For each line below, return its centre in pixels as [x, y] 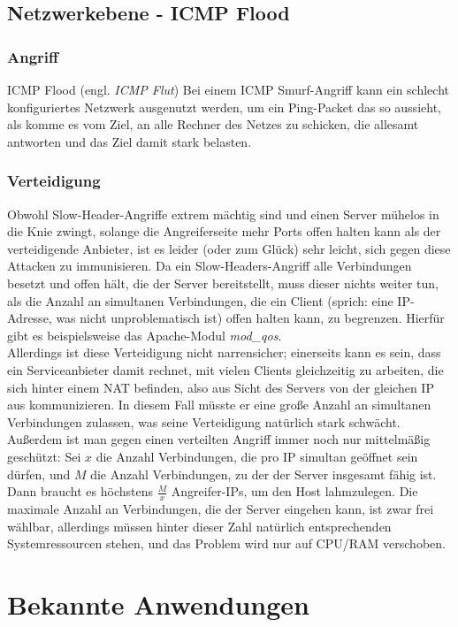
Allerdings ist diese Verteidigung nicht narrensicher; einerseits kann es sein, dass [224, 352]
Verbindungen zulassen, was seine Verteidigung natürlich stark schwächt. [204, 421]
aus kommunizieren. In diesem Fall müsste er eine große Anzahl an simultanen [219, 405]
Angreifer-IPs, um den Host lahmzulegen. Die [294, 491]
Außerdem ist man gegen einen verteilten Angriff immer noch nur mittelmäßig [219, 439]
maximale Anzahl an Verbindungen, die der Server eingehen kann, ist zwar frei [221, 508]
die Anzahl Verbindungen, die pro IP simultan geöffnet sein [257, 456]
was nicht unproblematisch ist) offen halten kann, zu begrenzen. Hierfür [250, 318]
